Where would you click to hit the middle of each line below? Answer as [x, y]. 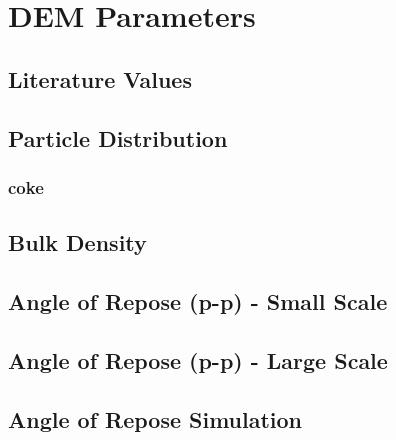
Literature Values [100, 78]
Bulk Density [77, 242]
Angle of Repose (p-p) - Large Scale [198, 359]
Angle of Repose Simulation [155, 418]
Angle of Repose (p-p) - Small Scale [198, 300]
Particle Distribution [118, 137]
